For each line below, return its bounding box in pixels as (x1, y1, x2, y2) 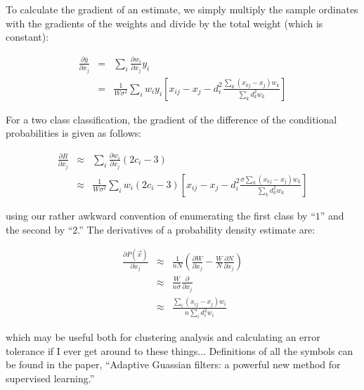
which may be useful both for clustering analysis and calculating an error (6, 330, 320, 344)
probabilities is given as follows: (6, 126, 142, 140)
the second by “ (6, 222, 73, 236)
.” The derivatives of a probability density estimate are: (77, 222, 316, 236)
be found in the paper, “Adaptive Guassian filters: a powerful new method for (6, 357, 341, 372)
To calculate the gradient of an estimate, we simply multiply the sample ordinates (6, 2, 358, 16)
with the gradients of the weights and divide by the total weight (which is (6, 15, 323, 30)
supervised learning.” (6, 370, 95, 385)
